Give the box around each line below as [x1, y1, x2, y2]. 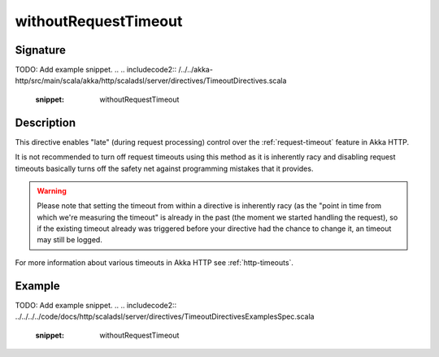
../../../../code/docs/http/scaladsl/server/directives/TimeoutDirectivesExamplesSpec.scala [15, 311, 315, 321]
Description [15, 115, 76, 129]
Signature [15, 43, 67, 57]
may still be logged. [37, 235, 103, 245]
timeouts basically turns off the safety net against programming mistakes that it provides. [15, 163, 314, 173]
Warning [37, 185, 67, 195]
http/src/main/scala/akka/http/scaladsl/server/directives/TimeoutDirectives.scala [15, 76, 287, 85]
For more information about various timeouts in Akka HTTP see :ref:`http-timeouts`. [15, 257, 294, 268]
